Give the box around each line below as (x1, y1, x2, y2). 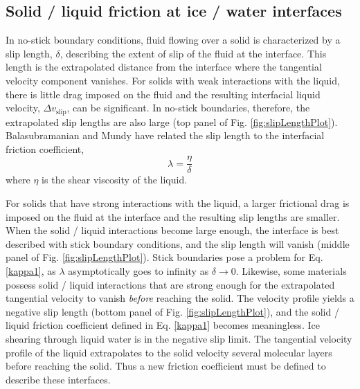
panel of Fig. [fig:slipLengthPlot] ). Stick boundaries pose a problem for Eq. (6, 250, 323, 264)
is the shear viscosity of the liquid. (42, 172, 188, 187)
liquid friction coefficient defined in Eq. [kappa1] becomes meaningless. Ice (6, 318, 320, 332)
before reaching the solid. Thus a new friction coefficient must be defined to (6, 359, 326, 373)
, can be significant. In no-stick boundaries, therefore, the (66, 100, 310, 115)
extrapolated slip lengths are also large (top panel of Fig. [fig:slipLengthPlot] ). (6, 114, 338, 129)
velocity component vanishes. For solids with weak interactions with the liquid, (6, 73, 340, 87)
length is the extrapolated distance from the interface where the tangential (6, 60, 322, 74)
